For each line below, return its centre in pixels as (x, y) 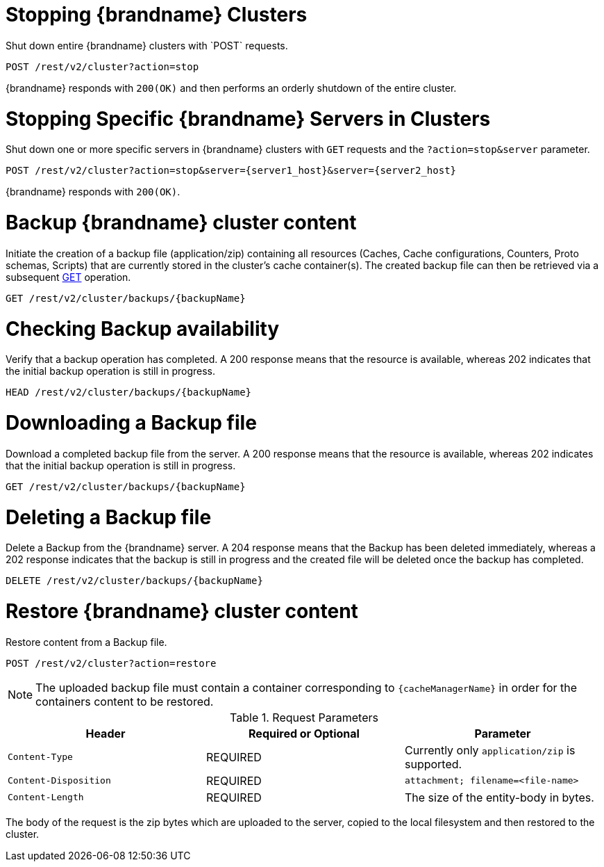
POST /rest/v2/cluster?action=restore (111, 663)
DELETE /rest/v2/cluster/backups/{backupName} (134, 581)
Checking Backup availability (143, 329)
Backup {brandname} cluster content (181, 222)
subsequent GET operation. (68, 277)
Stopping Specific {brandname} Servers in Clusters (248, 119)
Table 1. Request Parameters (304, 717)
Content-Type (40, 757)
